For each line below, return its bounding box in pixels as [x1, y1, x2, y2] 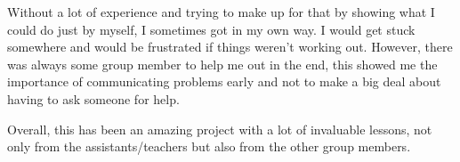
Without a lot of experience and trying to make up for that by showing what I [7, 3, 435, 20]
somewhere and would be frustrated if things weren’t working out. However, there [7, 37, 453, 56]
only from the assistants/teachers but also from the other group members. [7, 137, 411, 156]
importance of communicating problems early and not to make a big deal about [7, 72, 441, 91]
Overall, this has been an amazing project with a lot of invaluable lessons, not [7, 119, 432, 138]
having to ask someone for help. [7, 89, 180, 108]
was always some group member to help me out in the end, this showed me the [7, 54, 438, 73]
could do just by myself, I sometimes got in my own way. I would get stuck [7, 20, 416, 38]
